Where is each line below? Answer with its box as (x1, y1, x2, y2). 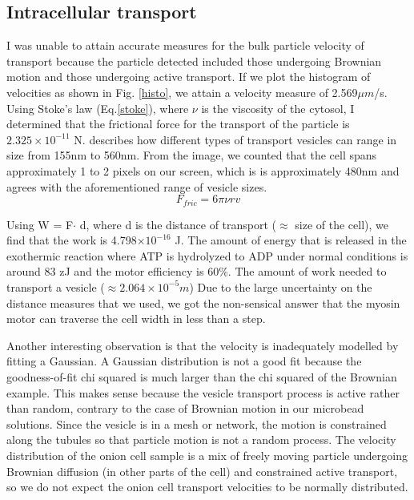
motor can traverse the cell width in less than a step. (6, 310, 266, 327)
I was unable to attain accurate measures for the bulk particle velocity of (6, 37, 364, 54)
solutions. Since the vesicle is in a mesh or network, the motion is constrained (6, 415, 387, 432)
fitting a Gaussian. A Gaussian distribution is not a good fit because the (6, 353, 362, 369)
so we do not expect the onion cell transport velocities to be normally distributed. (6, 478, 408, 495)
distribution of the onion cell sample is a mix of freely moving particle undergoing (6, 446, 408, 463)
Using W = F (6, 216, 74, 232)
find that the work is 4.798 (6, 232, 137, 248)
